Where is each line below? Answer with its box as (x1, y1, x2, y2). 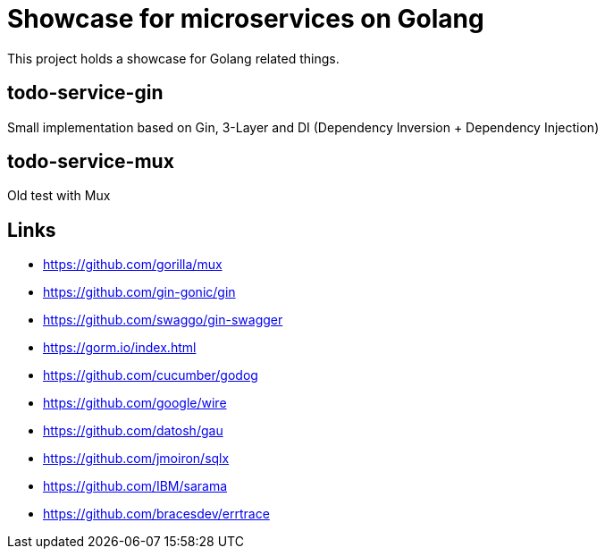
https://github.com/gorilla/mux (43, 257, 223, 273)
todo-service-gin (7, 81, 164, 105)
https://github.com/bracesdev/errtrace (43, 506, 270, 522)
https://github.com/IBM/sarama (43, 478, 228, 494)
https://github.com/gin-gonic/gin (43, 284, 236, 300)
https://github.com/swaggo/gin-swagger (43, 312, 283, 328)
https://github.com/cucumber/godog (43, 367, 258, 383)
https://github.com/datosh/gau (43, 423, 223, 439)
